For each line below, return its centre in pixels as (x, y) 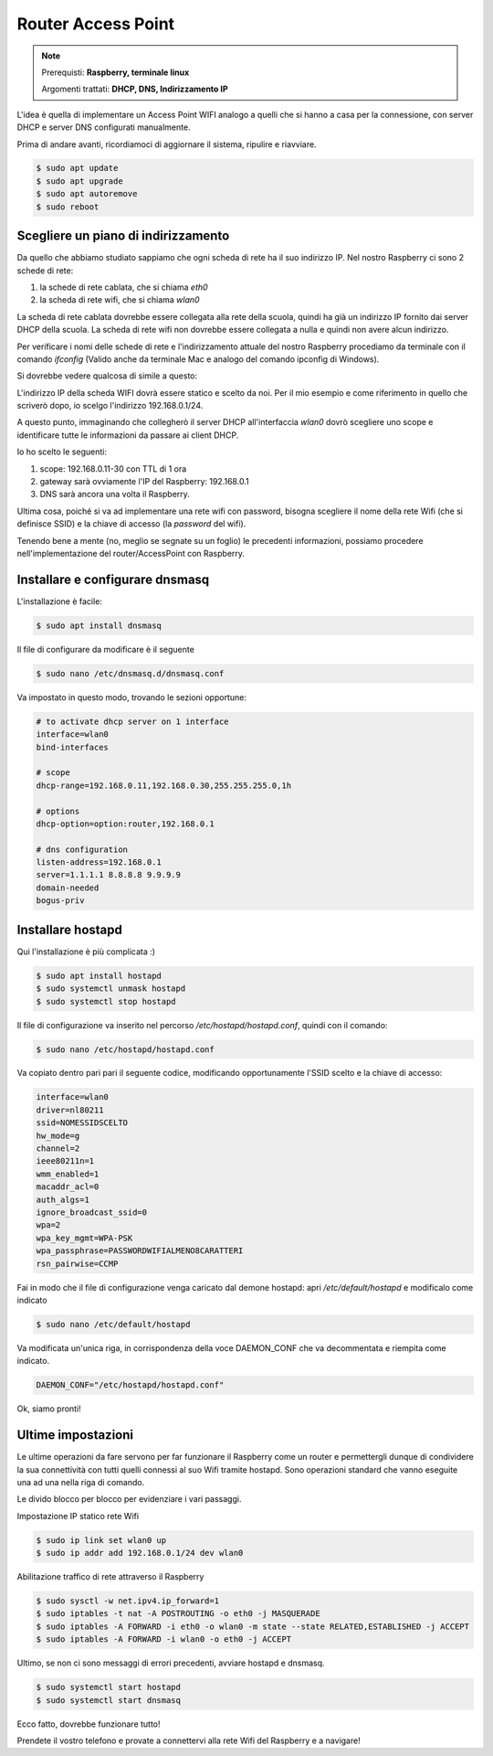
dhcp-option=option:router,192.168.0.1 (125, 824)
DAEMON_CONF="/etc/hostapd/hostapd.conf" (130, 1385)
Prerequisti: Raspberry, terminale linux (115, 72)
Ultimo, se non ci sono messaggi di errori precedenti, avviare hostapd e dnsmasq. (171, 1663)
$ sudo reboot (68, 207)
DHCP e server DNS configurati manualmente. (104, 127)
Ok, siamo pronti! (49, 1409)
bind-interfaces (73, 747)
